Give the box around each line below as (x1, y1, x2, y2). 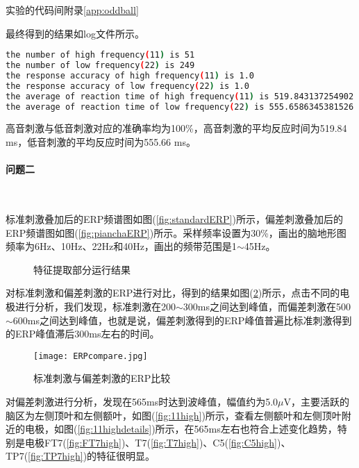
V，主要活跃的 (283, 394, 350, 409)
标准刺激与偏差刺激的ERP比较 (33, 371, 171, 385)
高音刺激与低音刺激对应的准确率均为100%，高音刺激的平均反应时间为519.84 (6, 121, 347, 135)
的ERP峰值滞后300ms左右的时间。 (6, 326, 160, 341)
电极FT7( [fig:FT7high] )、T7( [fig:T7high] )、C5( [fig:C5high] (24, 435, 277, 449)
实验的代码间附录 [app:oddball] (6, 3, 139, 17)
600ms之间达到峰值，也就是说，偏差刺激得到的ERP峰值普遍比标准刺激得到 (12, 312, 352, 327)
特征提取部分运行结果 (33, 262, 131, 276)
